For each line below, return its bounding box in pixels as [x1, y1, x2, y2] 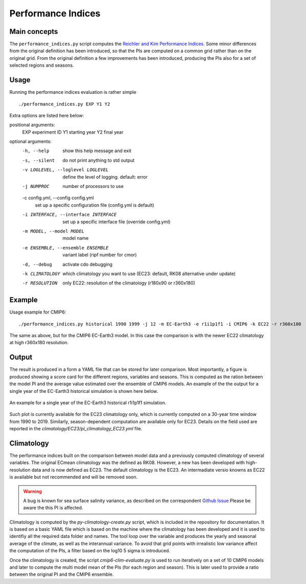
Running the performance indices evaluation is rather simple [9, 89, 136, 95]
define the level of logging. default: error [62, 174, 148, 180]
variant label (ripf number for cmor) [62, 252, 137, 258]
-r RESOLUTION [22, 280, 58, 286]
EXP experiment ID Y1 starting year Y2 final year [22, 129, 124, 135]
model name [62, 235, 89, 241]
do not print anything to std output [62, 157, 135, 163]
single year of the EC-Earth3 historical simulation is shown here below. [9, 388, 158, 394]
